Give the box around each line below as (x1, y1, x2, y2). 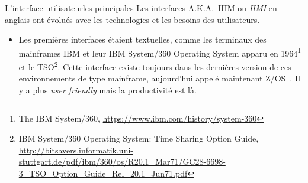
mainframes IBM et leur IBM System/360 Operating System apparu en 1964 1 (18, 45, 301, 59)
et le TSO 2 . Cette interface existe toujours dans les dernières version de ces (18, 59, 291, 73)
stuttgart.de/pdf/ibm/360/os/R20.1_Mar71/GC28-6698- (18, 155, 226, 168)
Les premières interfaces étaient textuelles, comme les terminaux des (18, 33, 267, 45)
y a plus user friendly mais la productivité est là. (18, 83, 197, 96)
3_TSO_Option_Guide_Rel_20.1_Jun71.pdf (18, 166, 188, 179)
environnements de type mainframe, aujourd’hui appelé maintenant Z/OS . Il (18, 72, 300, 84)
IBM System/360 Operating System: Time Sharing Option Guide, (18, 132, 259, 145)
